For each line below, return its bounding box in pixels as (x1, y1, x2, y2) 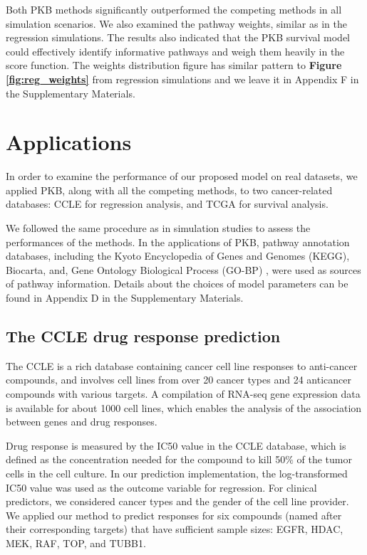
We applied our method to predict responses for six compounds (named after (6, 507, 342, 522)
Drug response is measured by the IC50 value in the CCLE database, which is (6, 438, 346, 453)
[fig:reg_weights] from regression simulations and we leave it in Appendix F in (6, 71, 359, 86)
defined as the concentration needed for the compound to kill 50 (6, 452, 286, 467)
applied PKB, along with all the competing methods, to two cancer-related (6, 182, 333, 197)
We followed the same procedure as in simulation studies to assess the (6, 221, 311, 236)
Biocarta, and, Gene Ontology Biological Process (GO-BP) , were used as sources (6, 262, 361, 277)
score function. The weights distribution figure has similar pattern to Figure (6, 58, 342, 73)
